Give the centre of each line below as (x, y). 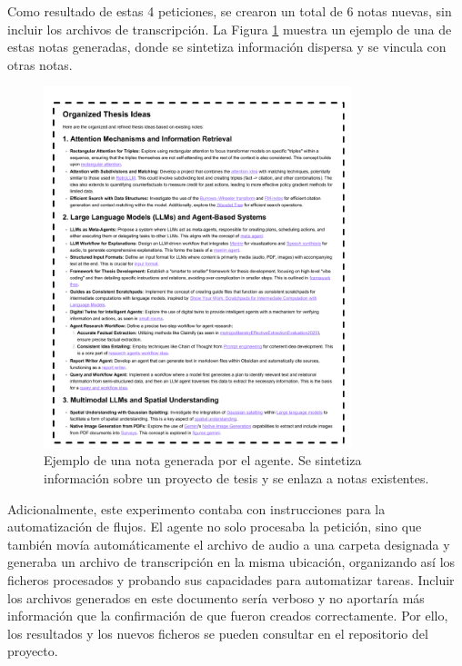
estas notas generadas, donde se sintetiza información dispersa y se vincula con (227, 47)
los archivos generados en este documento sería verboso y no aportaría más (216, 597)
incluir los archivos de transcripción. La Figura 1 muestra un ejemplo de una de (230, 29)
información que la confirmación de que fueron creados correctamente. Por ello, (228, 616)
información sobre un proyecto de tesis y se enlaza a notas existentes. (236, 477)
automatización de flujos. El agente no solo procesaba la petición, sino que (215, 527)
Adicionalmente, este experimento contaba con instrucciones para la (196, 508)
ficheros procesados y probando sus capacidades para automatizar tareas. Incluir (231, 579)
